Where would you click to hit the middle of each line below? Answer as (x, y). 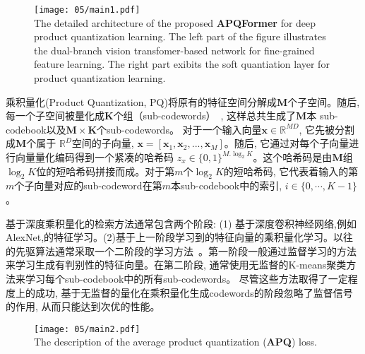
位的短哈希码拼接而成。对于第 (106, 171)
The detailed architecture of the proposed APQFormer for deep (175, 22)
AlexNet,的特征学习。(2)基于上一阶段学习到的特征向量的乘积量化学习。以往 (179, 237)
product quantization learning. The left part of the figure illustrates (180, 36)
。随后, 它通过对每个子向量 (287, 143)
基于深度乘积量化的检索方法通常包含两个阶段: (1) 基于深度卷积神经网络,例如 (181, 223)
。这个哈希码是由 (293, 157)
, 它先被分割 (327, 129)
